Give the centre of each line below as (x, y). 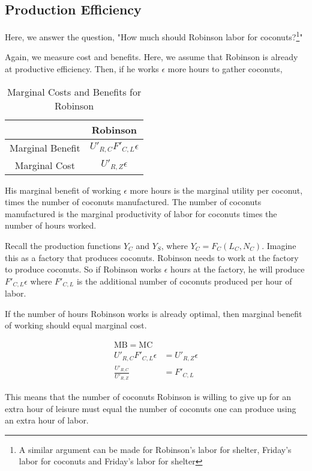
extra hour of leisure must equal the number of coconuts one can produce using (151, 408)
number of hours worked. (51, 225)
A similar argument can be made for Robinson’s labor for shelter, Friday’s (155, 449)
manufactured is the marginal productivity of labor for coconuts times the (141, 213)
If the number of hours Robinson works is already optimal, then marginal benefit (154, 313)
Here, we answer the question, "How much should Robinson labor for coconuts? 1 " (154, 36)
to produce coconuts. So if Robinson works (83, 269)
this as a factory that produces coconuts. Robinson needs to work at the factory (152, 257)
